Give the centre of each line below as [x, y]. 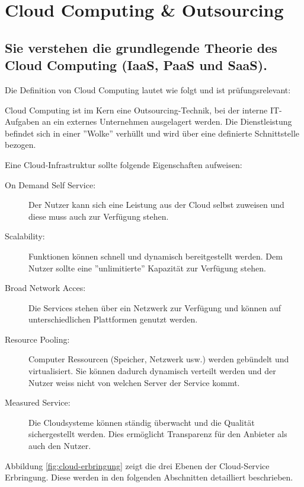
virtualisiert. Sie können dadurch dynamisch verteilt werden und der [152, 371]
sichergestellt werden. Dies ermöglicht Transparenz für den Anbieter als [158, 434]
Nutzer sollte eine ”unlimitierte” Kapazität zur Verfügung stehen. [147, 268]
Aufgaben [22, 121]
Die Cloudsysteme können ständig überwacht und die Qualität [142, 422]
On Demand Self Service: [50, 184]
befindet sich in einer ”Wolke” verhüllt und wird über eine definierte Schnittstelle [152, 133]
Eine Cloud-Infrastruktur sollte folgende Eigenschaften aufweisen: [124, 164]
